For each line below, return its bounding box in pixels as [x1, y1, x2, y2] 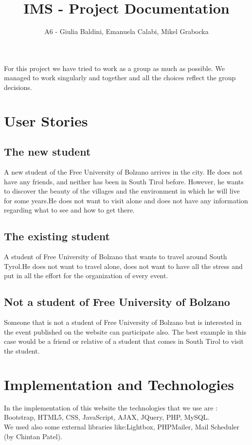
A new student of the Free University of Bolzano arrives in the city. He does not [4, 167, 243, 177]
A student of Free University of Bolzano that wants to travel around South [4, 251, 227, 262]
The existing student [4, 229, 110, 244]
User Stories [4, 110, 88, 130]
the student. [4, 346, 40, 356]
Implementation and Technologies [4, 374, 234, 394]
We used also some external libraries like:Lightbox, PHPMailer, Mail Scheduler [4, 421, 239, 431]
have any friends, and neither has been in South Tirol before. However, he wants [4, 176, 244, 186]
